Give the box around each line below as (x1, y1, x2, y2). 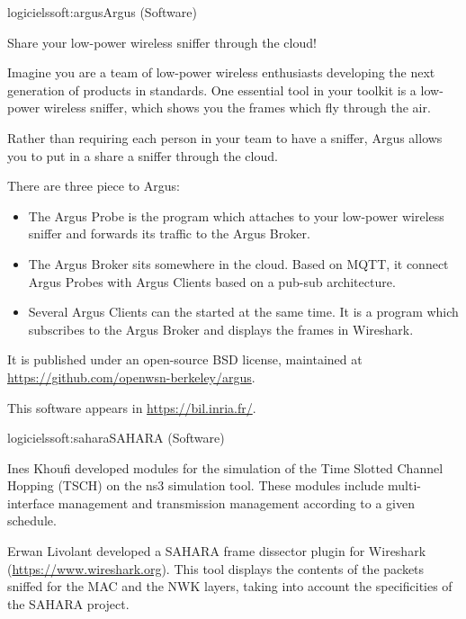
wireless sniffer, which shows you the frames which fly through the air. (43, 98, 431, 117)
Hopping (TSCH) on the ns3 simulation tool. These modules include (7, 476, 384, 495)
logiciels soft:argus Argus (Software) (7, 3, 197, 21)
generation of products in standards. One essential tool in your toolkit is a (7, 80, 417, 99)
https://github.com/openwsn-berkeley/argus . (7, 367, 255, 386)
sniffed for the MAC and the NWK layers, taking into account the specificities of (7, 577, 453, 596)
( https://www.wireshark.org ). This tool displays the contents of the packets (7, 559, 425, 578)
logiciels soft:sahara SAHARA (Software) (7, 428, 225, 447)
